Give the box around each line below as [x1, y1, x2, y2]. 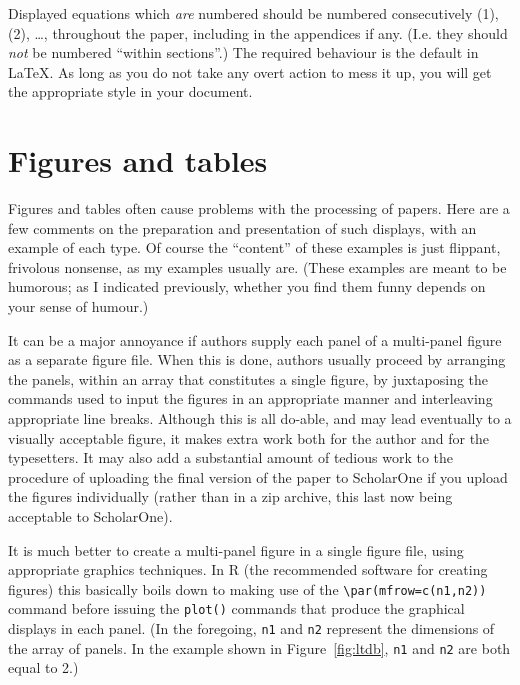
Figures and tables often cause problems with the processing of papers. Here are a [8, 198, 510, 219]
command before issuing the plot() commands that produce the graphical [8, 598, 465, 619]
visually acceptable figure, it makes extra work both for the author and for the [8, 427, 490, 448]
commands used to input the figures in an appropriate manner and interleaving [8, 388, 493, 409]
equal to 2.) [8, 657, 79, 678]
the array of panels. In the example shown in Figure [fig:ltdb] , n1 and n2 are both [8, 637, 511, 658]
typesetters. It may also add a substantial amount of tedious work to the [8, 447, 454, 468]
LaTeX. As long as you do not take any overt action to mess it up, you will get [8, 61, 492, 82]
